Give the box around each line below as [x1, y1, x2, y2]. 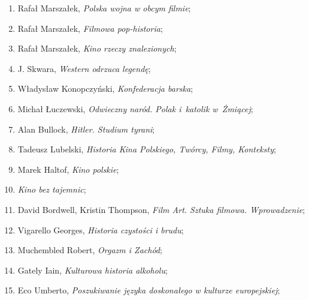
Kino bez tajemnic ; [17, 183, 86, 196]
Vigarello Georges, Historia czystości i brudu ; [17, 223, 184, 236]
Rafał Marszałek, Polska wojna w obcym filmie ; [17, 2, 191, 14]
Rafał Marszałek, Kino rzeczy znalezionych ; [17, 42, 177, 55]
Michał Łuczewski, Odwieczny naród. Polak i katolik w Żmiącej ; [17, 102, 253, 115]
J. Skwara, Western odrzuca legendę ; [17, 62, 151, 74]
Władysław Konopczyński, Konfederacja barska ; [17, 82, 193, 95]
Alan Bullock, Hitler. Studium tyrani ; [17, 122, 155, 135]
